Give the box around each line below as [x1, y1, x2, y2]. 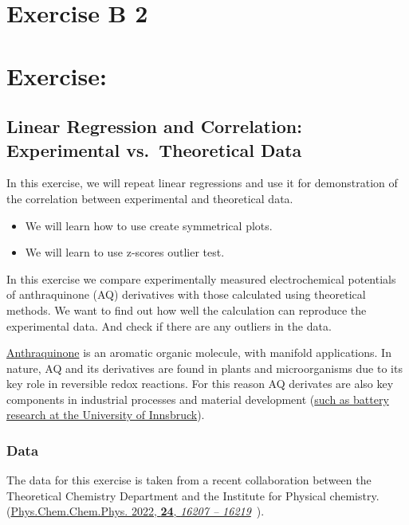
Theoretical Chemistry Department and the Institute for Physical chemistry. [6, 487, 380, 503]
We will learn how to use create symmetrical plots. [25, 217, 273, 233]
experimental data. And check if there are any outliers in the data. [6, 317, 332, 334]
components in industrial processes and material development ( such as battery [6, 390, 389, 407]
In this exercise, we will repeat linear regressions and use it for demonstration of [6, 174, 398, 191]
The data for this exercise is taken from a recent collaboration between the [6, 472, 372, 488]
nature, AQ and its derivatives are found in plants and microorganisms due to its [6, 359, 403, 376]
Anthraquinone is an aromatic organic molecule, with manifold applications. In [6, 344, 391, 361]
